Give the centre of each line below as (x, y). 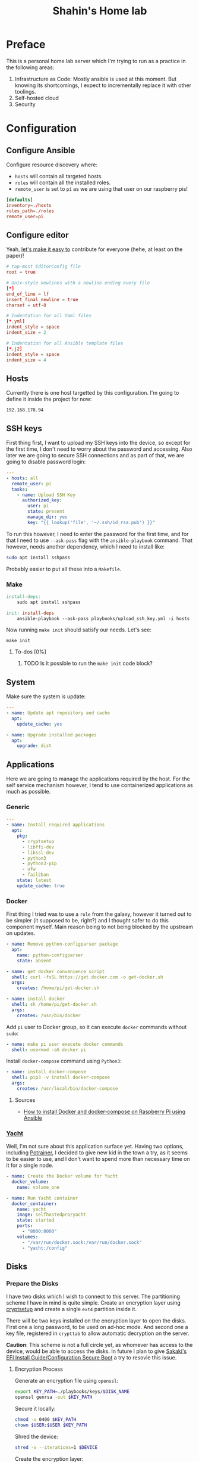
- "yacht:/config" (45, 1248)
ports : (25, 1226)
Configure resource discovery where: (52, 165)
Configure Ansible (41, 150)
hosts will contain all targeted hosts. (59, 176)
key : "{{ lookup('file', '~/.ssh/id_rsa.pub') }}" (91, 522)
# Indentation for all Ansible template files (65, 343)
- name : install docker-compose (46, 1072)
